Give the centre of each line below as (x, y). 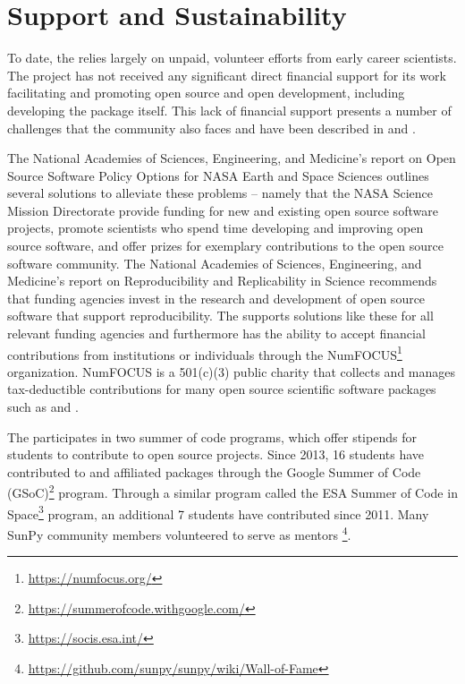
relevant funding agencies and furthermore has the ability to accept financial (216, 333)
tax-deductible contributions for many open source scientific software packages (222, 389)
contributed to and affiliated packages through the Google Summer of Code (214, 471)
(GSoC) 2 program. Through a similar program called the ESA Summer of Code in (232, 492)
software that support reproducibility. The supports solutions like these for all (220, 316)
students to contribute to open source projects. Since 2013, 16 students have (216, 454)
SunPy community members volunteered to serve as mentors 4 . (179, 533)
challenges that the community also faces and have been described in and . (211, 128)
